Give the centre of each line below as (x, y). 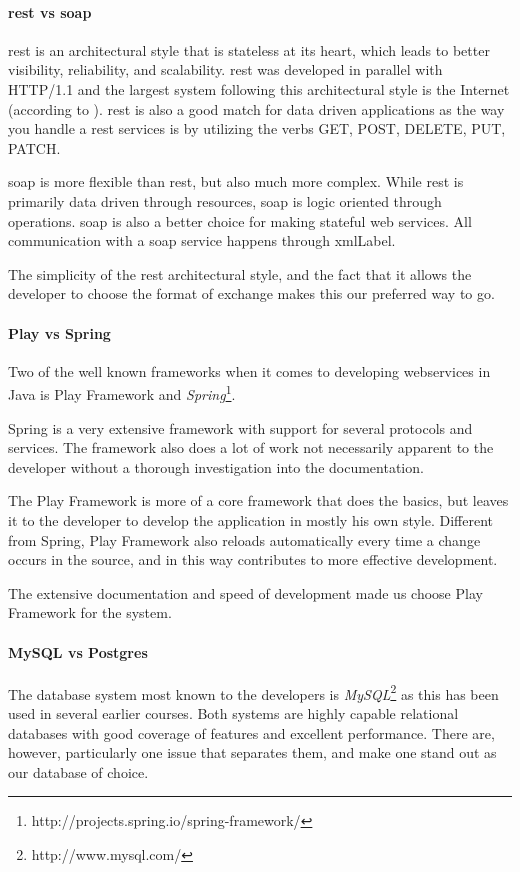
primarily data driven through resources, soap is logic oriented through (225, 200)
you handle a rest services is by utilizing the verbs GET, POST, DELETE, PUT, (257, 128)
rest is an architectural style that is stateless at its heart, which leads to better (249, 49)
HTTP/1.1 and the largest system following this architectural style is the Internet (259, 88)
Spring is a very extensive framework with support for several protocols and (240, 427)
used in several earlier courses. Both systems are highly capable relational (233, 712)
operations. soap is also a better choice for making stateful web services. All (240, 220)
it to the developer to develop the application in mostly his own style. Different (251, 519)
